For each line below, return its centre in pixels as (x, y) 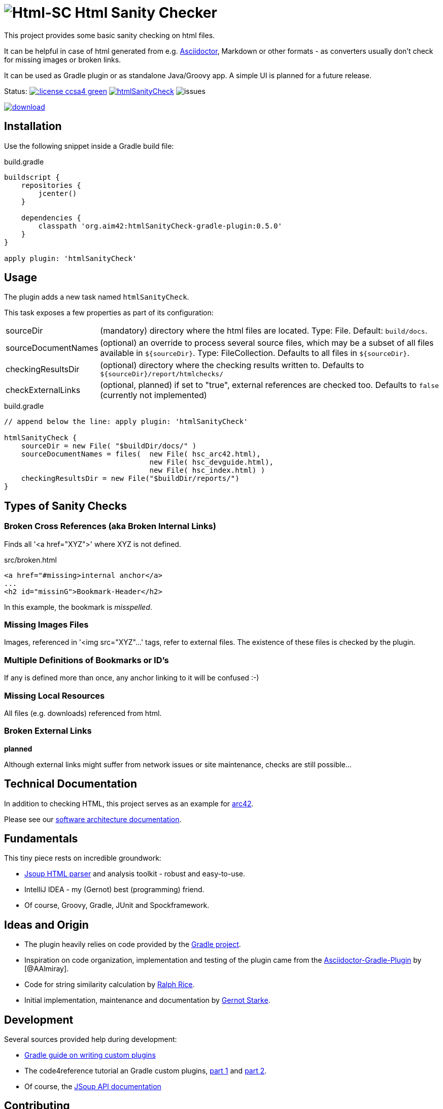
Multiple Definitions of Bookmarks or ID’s (87, 660)
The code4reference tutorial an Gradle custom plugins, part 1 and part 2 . (146, 1071)
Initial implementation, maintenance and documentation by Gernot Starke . (147, 1000)
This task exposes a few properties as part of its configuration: (109, 313)
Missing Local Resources (55, 695)
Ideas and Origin (46, 925)
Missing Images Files (46, 625)
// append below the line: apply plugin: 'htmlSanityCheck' (126, 422)
